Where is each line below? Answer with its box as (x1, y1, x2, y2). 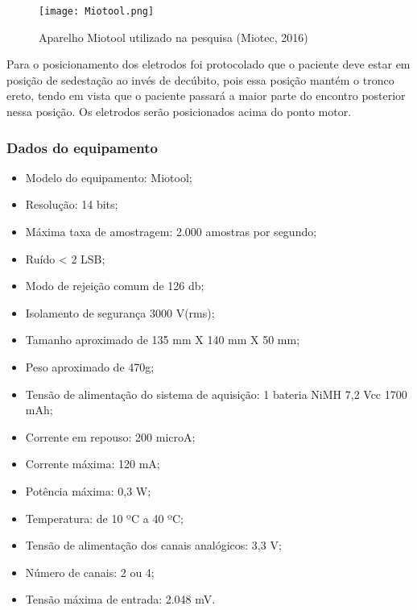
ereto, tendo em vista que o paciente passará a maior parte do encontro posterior (6, 87, 406, 104)
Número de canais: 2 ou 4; (25, 563, 155, 580)
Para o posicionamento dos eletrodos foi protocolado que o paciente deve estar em (6, 56, 411, 73)
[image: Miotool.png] (39, 6, 155, 17)
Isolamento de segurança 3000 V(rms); (25, 304, 215, 321)
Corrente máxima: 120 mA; (25, 455, 160, 472)
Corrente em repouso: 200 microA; (25, 428, 196, 445)
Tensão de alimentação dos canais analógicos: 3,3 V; (25, 537, 282, 554)
